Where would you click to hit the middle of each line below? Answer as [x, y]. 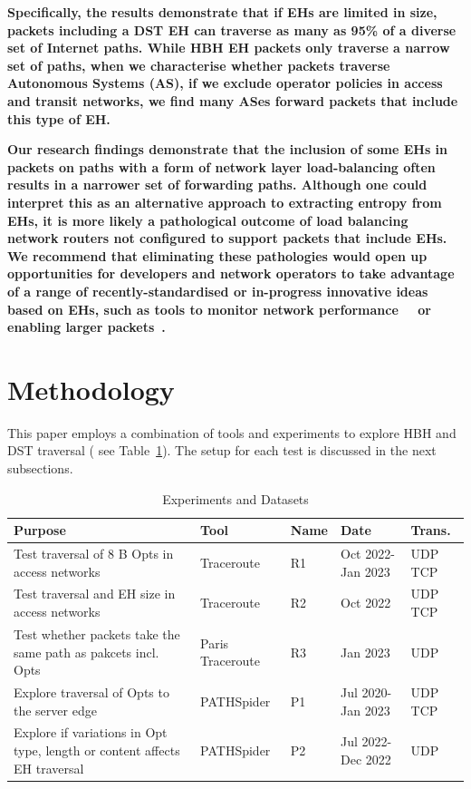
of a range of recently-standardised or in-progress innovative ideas [218, 291]
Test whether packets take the [97, 633]
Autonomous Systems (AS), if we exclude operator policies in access [225, 83]
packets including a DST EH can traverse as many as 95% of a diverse [232, 29]
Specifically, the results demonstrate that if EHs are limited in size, [222, 12]
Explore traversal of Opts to [91, 692]
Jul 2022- [366, 741]
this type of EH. [59, 118]
